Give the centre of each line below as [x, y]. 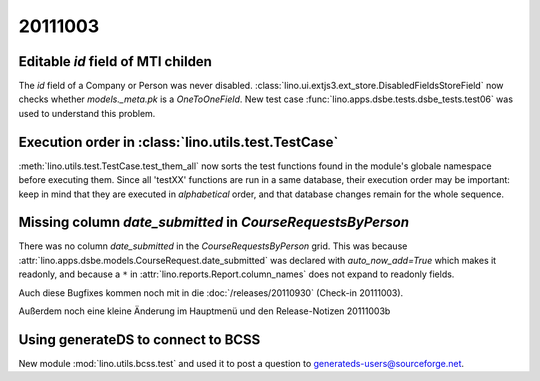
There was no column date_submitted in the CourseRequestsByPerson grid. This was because [213, 246]
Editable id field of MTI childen [115, 61]
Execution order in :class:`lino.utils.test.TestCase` [178, 141]
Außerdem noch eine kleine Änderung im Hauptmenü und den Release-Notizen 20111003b [204, 311]
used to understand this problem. [87, 113]
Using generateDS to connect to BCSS [139, 339]
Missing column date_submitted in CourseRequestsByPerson [214, 222]
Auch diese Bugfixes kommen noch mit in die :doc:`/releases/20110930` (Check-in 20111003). [211, 292]
